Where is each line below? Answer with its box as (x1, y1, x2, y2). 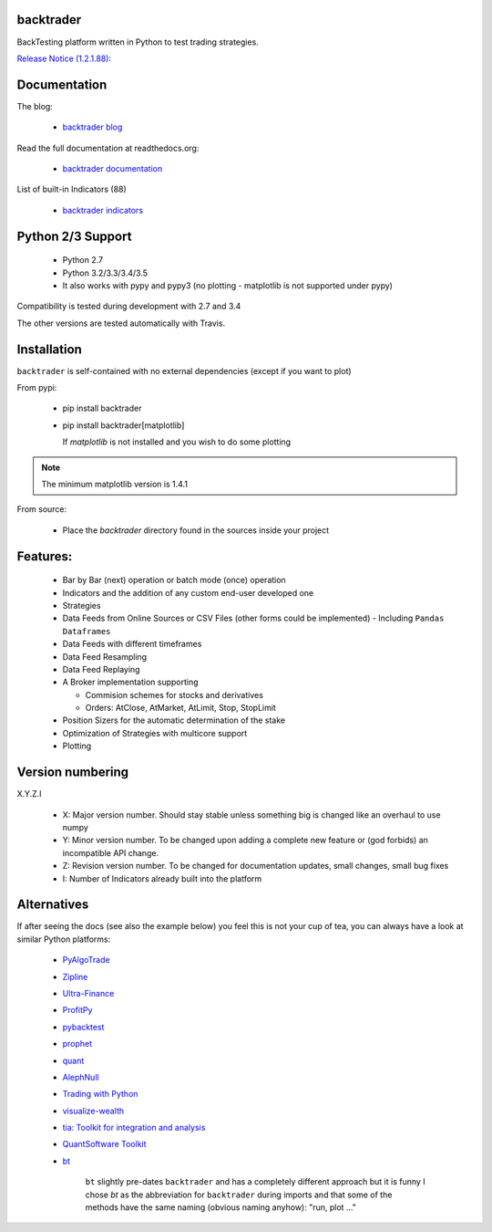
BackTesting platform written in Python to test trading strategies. (16, 37, 259, 47)
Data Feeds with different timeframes (62, 639, 202, 650)
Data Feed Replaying (62, 663, 140, 674)
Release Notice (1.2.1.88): (16, 53, 112, 64)
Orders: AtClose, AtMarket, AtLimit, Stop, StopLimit (85, 703, 277, 714)
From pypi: (16, 382, 57, 393)
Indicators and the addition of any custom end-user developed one (62, 587, 314, 598)
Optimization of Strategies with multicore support (62, 727, 248, 738)
